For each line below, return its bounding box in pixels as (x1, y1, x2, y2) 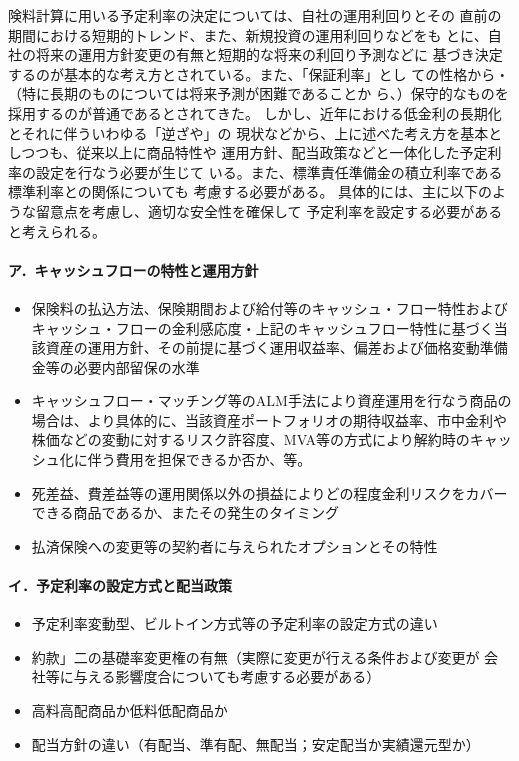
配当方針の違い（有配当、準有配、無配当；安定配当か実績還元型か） (31, 733, 480, 754)
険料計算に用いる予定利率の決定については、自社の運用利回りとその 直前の (8, 5, 502, 25)
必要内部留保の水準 (73, 356, 200, 377)
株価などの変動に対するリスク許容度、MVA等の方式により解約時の (31, 429, 470, 450)
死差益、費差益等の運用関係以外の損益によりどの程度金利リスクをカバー (31, 482, 508, 503)
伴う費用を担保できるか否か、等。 (87, 449, 312, 470)
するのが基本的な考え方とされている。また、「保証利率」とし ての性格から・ (8, 63, 510, 84)
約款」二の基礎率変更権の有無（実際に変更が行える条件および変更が (31, 646, 480, 667)
